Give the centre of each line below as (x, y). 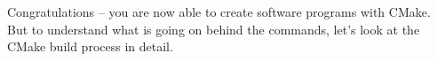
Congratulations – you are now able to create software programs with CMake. (219, 11)
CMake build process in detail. (90, 46)
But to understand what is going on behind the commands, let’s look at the (214, 29)
